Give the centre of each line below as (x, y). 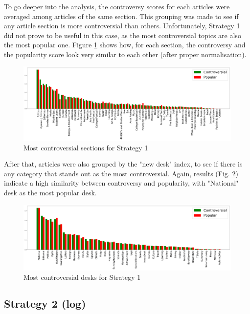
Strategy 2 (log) (45, 304)
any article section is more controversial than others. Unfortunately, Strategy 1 (122, 26)
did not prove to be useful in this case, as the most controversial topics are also (123, 35)
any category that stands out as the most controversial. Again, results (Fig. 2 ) (121, 173)
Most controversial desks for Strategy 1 (82, 277)
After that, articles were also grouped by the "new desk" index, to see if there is (123, 164)
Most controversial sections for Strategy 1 (86, 147)
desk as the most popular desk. (50, 192)
